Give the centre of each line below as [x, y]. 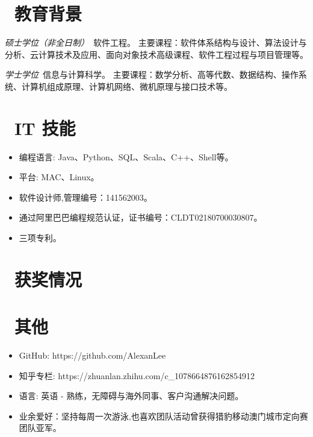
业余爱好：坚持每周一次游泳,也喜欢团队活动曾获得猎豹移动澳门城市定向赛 [163, 416]
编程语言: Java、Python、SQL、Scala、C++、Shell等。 [126, 156]
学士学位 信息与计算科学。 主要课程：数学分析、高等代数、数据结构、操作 [152, 74]
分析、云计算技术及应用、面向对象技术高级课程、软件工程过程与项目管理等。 [156, 54]
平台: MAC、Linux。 [59, 177]
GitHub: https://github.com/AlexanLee [92, 355]
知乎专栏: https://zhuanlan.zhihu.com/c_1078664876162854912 [137, 375]
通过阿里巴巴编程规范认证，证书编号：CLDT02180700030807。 [141, 217]
